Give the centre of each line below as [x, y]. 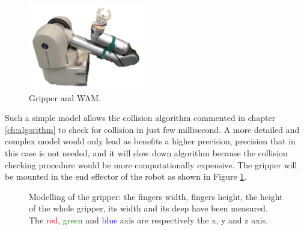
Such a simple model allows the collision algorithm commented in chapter [140, 118]
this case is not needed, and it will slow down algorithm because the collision [146, 152]
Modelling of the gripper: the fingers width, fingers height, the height [156, 196]
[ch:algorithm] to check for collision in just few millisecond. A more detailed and [152, 129]
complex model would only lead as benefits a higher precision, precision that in [150, 141]
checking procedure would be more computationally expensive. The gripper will [151, 164]
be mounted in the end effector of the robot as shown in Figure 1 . [126, 176]
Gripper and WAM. [65, 97]
